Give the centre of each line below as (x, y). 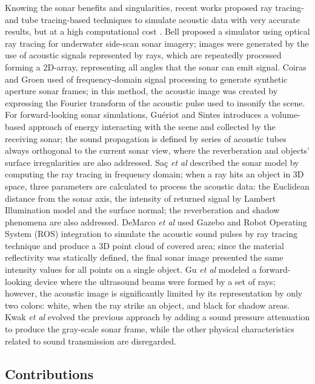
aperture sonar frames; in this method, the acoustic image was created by (141, 91)
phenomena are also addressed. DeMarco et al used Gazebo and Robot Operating (156, 221)
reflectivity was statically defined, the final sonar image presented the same (144, 257)
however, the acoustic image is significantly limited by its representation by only (154, 293)
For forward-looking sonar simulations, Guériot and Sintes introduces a (137, 115)
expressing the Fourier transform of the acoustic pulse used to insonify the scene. (155, 102)
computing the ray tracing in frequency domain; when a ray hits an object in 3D (154, 174)
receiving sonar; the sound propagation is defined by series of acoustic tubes (146, 138)
